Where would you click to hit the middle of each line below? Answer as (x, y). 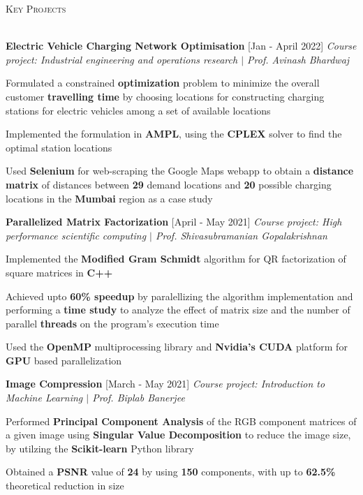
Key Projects (36, 8)
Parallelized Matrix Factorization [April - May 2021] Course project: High (174, 222)
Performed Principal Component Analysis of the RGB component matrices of (181, 421)
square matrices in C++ (59, 272)
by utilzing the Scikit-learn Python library (100, 448)
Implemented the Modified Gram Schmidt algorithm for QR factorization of (176, 259)
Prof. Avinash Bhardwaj (298, 59)
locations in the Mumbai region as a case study (109, 198)
